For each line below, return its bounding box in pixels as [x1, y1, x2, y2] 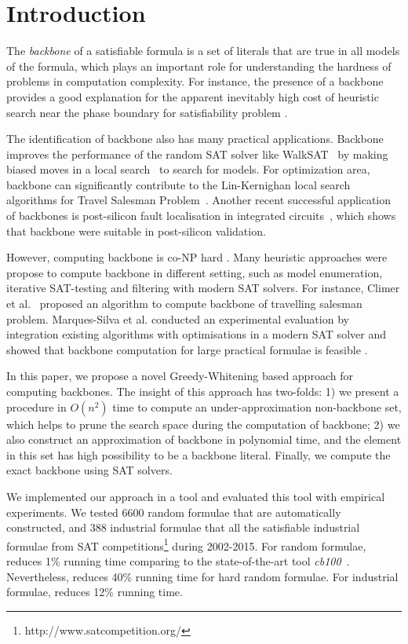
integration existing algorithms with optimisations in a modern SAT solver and [6, 326, 386, 342]
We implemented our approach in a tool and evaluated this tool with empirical [6, 488, 385, 504]
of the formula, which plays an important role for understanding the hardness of [6, 57, 392, 74]
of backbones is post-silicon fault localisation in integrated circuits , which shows [6, 207, 396, 224]
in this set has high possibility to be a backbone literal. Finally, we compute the [6, 446, 391, 463]
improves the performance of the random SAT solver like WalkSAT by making [6, 145, 388, 162]
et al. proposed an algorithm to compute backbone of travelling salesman [6, 295, 362, 312]
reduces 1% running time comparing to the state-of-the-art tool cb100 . [6, 553, 350, 569]
